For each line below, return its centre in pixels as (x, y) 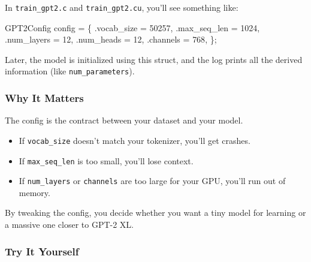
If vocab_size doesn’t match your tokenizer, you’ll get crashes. (135, 140)
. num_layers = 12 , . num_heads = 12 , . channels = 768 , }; (111, 39)
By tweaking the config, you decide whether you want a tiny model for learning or (155, 213)
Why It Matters (44, 98)
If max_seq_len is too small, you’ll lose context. (106, 160)
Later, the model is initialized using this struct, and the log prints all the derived (154, 59)
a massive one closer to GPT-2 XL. (69, 225)
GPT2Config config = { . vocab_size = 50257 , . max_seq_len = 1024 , (132, 27)
